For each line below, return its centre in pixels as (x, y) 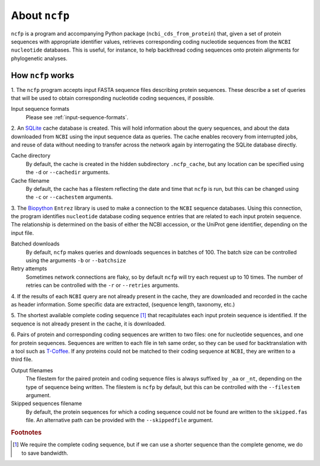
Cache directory (31, 156)
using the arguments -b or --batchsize (76, 260)
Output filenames (32, 370)
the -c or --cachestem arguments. (69, 197)
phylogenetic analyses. (39, 58)
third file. (22, 359)
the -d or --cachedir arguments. (68, 173)
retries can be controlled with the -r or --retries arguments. (103, 285)
